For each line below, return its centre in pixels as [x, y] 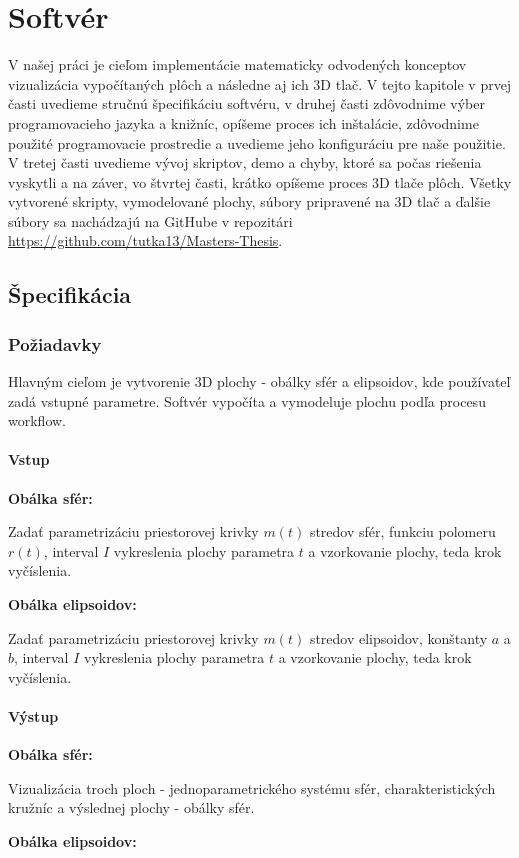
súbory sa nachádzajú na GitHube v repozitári [150, 220]
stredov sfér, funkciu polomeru [402, 531]
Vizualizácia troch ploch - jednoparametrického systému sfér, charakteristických [252, 787]
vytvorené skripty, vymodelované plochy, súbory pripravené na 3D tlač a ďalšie [249, 201]
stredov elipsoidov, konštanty [398, 637]
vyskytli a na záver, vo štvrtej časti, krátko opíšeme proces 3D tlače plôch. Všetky [260, 181]
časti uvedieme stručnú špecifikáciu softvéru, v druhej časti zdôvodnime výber [246, 103]
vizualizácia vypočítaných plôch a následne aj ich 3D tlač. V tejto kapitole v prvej [260, 83]
